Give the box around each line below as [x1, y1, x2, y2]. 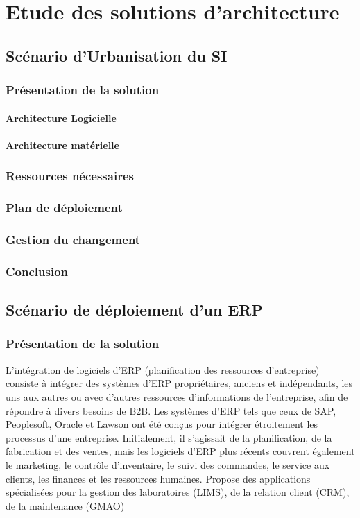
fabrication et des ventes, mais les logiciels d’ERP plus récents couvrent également [6, 444, 355, 458]
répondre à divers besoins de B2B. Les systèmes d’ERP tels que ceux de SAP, [6, 403, 336, 417]
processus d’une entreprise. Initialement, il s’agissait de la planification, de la [6, 430, 332, 444]
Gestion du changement [6, 230, 141, 248]
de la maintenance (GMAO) [6, 498, 125, 512]
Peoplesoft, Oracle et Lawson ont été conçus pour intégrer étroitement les [6, 417, 318, 431]
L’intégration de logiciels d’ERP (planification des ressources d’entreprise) [6, 362, 320, 377]
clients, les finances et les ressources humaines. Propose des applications [6, 471, 311, 485]
